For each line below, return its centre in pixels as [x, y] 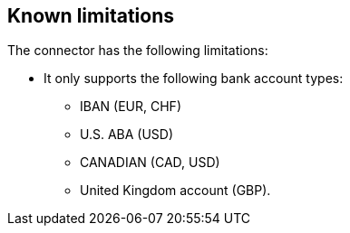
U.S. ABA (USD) [127, 135]
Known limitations [91, 16]
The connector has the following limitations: [138, 51]
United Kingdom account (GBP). [175, 191]
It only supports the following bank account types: [194, 79]
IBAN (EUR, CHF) [131, 107]
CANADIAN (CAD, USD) [150, 163]
